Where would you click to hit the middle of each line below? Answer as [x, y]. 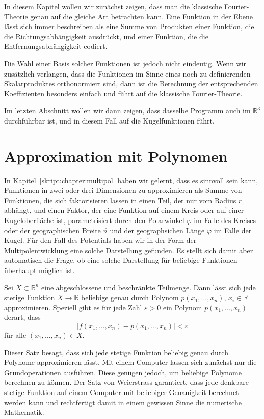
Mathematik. [24, 412]
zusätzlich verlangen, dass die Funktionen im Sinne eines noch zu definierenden [127, 73]
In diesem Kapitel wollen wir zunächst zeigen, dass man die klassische [113, 6]
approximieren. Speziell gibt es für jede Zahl [73, 307]
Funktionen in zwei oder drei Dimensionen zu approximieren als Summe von [123, 190]
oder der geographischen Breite [52, 230]
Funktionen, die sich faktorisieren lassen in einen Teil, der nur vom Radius [120, 200]
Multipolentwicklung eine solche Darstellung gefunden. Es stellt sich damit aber [129, 250]
